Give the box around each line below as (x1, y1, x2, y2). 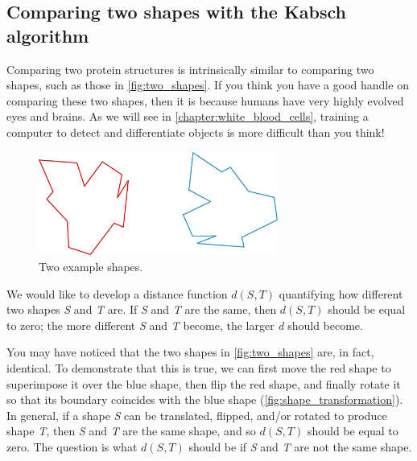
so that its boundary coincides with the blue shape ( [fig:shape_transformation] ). (6, 391, 403, 408)
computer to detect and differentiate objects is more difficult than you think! (6, 123, 385, 140)
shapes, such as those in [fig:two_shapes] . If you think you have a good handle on (6, 76, 409, 93)
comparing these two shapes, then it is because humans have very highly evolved (6, 92, 404, 109)
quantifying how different (279, 285, 403, 302)
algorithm (6, 23, 89, 47)
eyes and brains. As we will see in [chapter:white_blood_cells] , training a (6, 108, 369, 125)
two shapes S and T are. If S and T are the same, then (6, 301, 277, 318)
